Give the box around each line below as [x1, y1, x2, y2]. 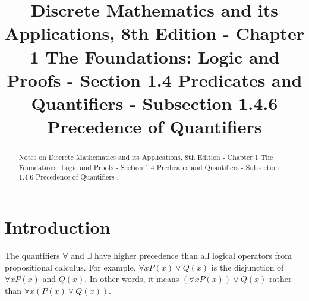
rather [269, 272, 292, 285]
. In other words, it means [84, 272, 179, 285]
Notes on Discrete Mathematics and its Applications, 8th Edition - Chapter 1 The [18, 152, 273, 162]
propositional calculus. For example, [5, 261, 136, 273]
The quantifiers [5, 249, 60, 262]
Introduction [5, 215, 111, 239]
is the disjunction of [211, 261, 284, 273]
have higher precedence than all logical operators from [94, 249, 292, 262]
